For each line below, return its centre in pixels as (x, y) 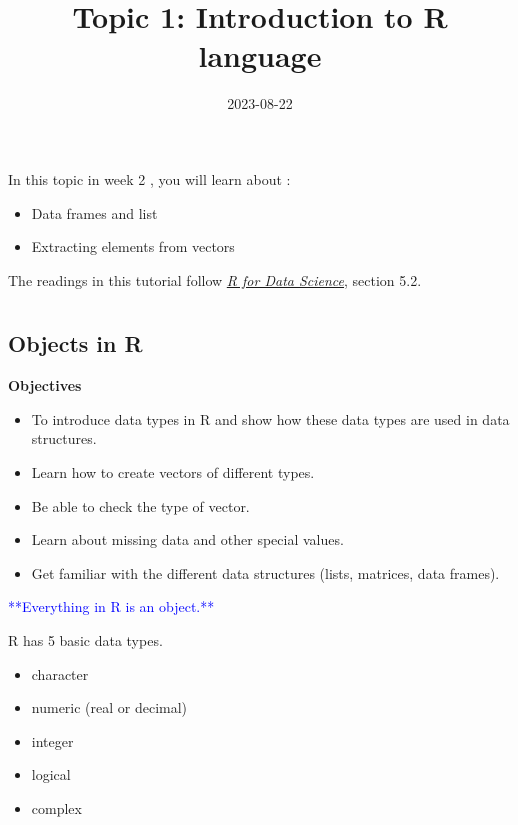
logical (51, 774)
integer (52, 740)
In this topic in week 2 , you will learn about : (149, 178)
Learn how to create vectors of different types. (173, 472)
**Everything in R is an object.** (111, 606)
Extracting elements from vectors (133, 246)
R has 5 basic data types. (85, 640)
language (260, 55)
